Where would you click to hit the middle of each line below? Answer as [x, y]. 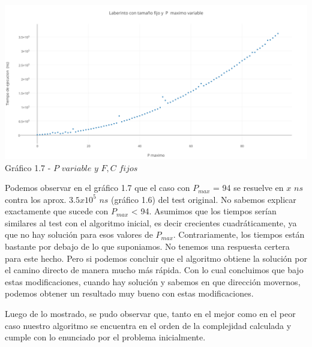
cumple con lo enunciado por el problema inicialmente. [105, 337]
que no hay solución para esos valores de [79, 234]
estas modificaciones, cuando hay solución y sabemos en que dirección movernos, [153, 281]
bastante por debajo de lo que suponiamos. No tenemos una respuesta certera [147, 246]
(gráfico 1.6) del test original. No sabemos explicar [204, 199]
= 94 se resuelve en [248, 188]
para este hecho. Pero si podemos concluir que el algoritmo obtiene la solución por [156, 258]
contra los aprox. [36, 199]
